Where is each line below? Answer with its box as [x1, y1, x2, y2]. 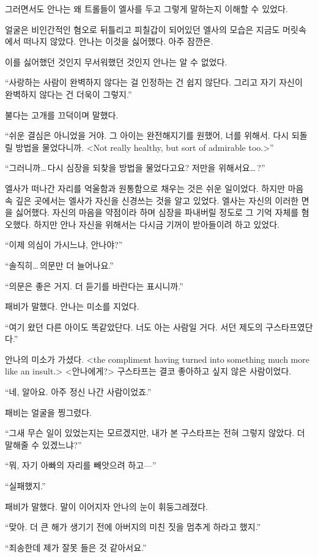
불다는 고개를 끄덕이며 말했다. [5, 108, 119, 121]
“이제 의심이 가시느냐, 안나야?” [5, 238, 123, 251]
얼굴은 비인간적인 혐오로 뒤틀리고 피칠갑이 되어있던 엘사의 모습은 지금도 [5, 23, 280, 35]
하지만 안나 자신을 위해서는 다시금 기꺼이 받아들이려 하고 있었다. [34, 217, 280, 230]
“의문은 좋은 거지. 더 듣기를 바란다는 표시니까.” [5, 279, 183, 292]
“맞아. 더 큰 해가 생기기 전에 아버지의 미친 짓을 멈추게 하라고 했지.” [5, 520, 261, 533]
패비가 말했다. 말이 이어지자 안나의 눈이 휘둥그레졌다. [5, 500, 208, 512]
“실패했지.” [5, 479, 46, 492]
